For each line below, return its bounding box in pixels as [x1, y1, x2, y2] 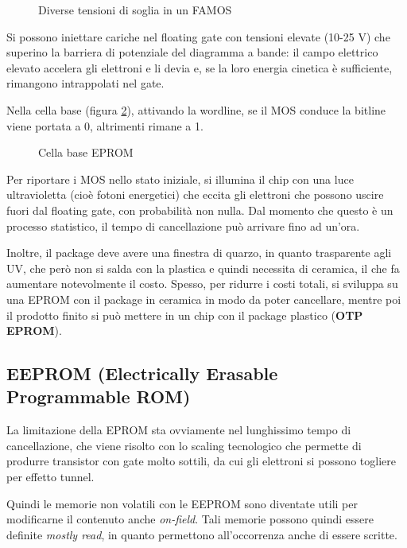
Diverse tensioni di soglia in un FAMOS [38, 2, 232, 17]
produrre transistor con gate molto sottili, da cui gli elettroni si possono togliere [6, 453, 396, 469]
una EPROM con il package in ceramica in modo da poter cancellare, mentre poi [6, 290, 401, 307]
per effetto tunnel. [6, 468, 95, 485]
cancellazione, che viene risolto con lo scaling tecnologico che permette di [6, 437, 362, 453]
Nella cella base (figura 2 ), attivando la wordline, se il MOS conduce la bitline [6, 101, 386, 118]
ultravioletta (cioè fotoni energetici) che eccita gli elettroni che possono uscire [6, 186, 384, 203]
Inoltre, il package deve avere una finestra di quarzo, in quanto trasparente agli [6, 244, 392, 261]
